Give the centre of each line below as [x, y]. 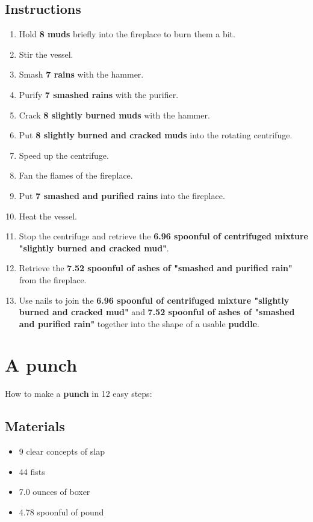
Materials [35, 426]
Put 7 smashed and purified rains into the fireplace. [122, 195]
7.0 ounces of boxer [54, 492]
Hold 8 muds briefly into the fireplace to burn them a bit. [127, 34]
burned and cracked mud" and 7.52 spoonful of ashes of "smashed [157, 312]
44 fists [32, 471]
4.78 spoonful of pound [61, 512]
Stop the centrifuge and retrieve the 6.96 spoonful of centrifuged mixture [163, 236]
